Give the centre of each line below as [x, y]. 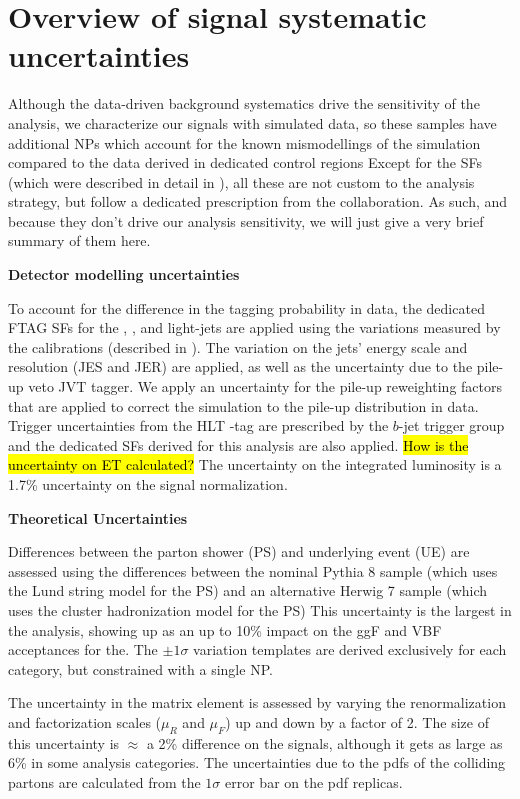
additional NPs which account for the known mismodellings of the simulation [244, 142]
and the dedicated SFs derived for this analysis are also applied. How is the [238, 444]
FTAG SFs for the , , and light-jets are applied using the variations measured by [254, 327]
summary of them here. [79, 240]
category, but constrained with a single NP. [140, 668]
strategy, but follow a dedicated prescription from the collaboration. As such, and [258, 201]
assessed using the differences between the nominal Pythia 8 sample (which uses [253, 570]
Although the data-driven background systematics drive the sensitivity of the [244, 103]
